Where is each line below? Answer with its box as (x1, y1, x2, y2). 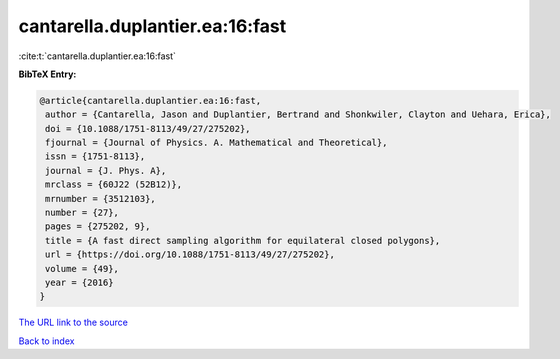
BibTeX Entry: (18, 68, 77, 80)
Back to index (18, 335, 75, 347)
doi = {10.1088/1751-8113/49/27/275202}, (45, 123, 251, 134)
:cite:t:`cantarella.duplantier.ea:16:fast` (18, 50, 177, 62)
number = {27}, (45, 207, 120, 219)
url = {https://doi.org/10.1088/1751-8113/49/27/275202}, (45, 249, 335, 260)
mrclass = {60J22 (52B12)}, (45, 179, 183, 190)
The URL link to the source (18, 316, 129, 329)
